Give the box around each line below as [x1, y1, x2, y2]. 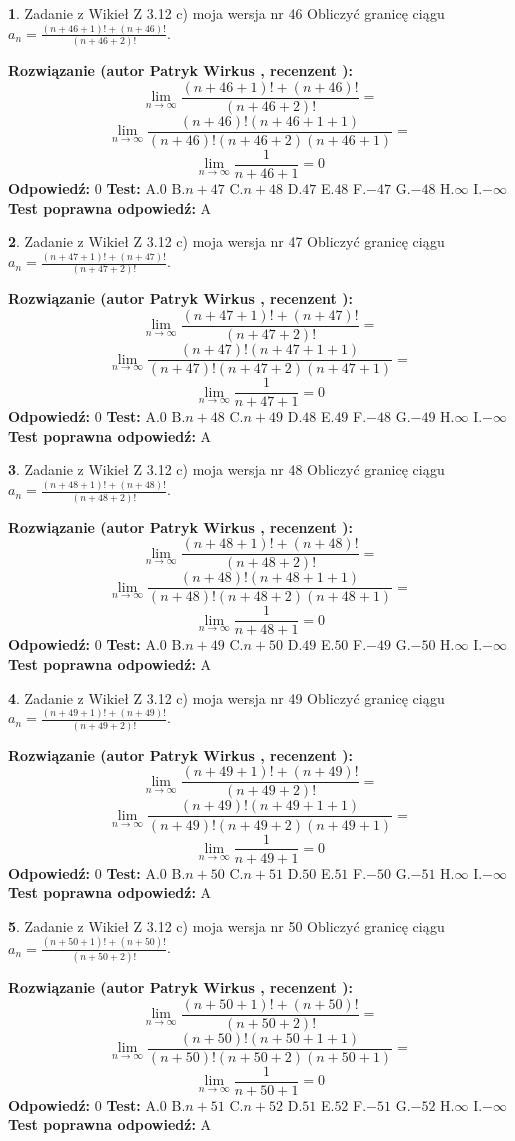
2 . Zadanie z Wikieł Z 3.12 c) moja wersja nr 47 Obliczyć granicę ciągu [8, 231, 445, 252]
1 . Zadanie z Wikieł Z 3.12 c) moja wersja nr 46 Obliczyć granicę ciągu [8, 3, 445, 23]
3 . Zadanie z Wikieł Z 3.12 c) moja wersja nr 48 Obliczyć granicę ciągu [8, 459, 445, 480]
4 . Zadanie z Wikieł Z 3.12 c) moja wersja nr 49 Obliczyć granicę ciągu [8, 687, 445, 708]
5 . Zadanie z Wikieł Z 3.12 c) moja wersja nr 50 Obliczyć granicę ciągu [8, 915, 445, 936]
